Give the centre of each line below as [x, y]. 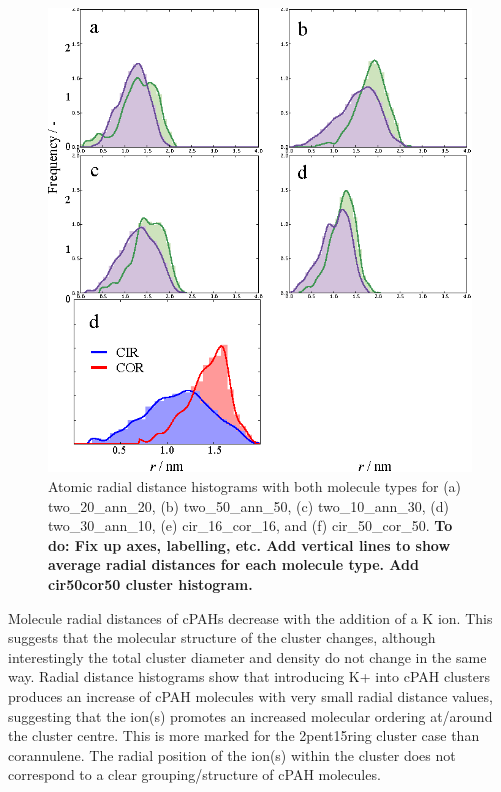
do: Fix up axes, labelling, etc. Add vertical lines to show [249, 544]
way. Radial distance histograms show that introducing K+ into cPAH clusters [249, 676]
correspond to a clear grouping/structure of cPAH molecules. [194, 774]
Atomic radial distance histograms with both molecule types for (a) [255, 486]
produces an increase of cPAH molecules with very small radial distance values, [250, 695]
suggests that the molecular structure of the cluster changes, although [222, 637]
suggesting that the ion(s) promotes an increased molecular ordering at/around [250, 715]
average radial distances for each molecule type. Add [233, 564]
